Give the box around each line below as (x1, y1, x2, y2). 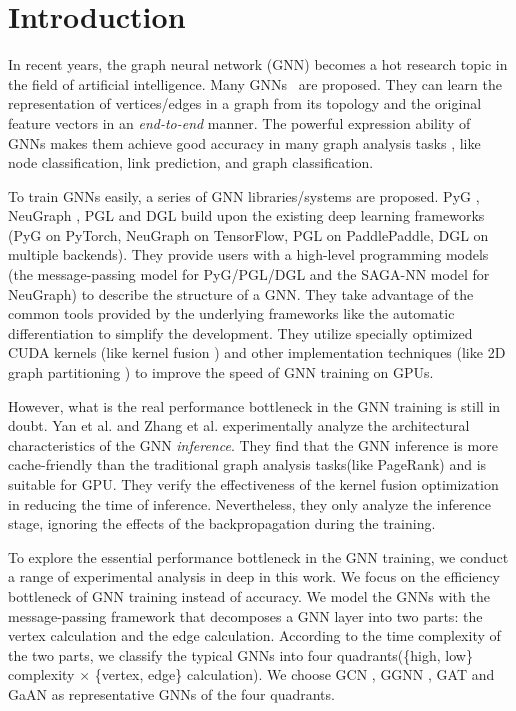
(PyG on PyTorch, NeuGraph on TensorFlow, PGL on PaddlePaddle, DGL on (8, 224, 489, 245)
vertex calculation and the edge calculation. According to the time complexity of (8, 625, 501, 646)
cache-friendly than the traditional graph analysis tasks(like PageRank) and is (8, 454, 487, 475)
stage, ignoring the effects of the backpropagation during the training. (8, 513, 436, 534)
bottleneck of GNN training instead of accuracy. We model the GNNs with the (8, 585, 490, 606)
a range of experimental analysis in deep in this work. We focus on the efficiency (8, 566, 500, 587)
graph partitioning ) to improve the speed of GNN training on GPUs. (8, 362, 434, 383)
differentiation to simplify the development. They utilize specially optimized (8, 322, 473, 343)
